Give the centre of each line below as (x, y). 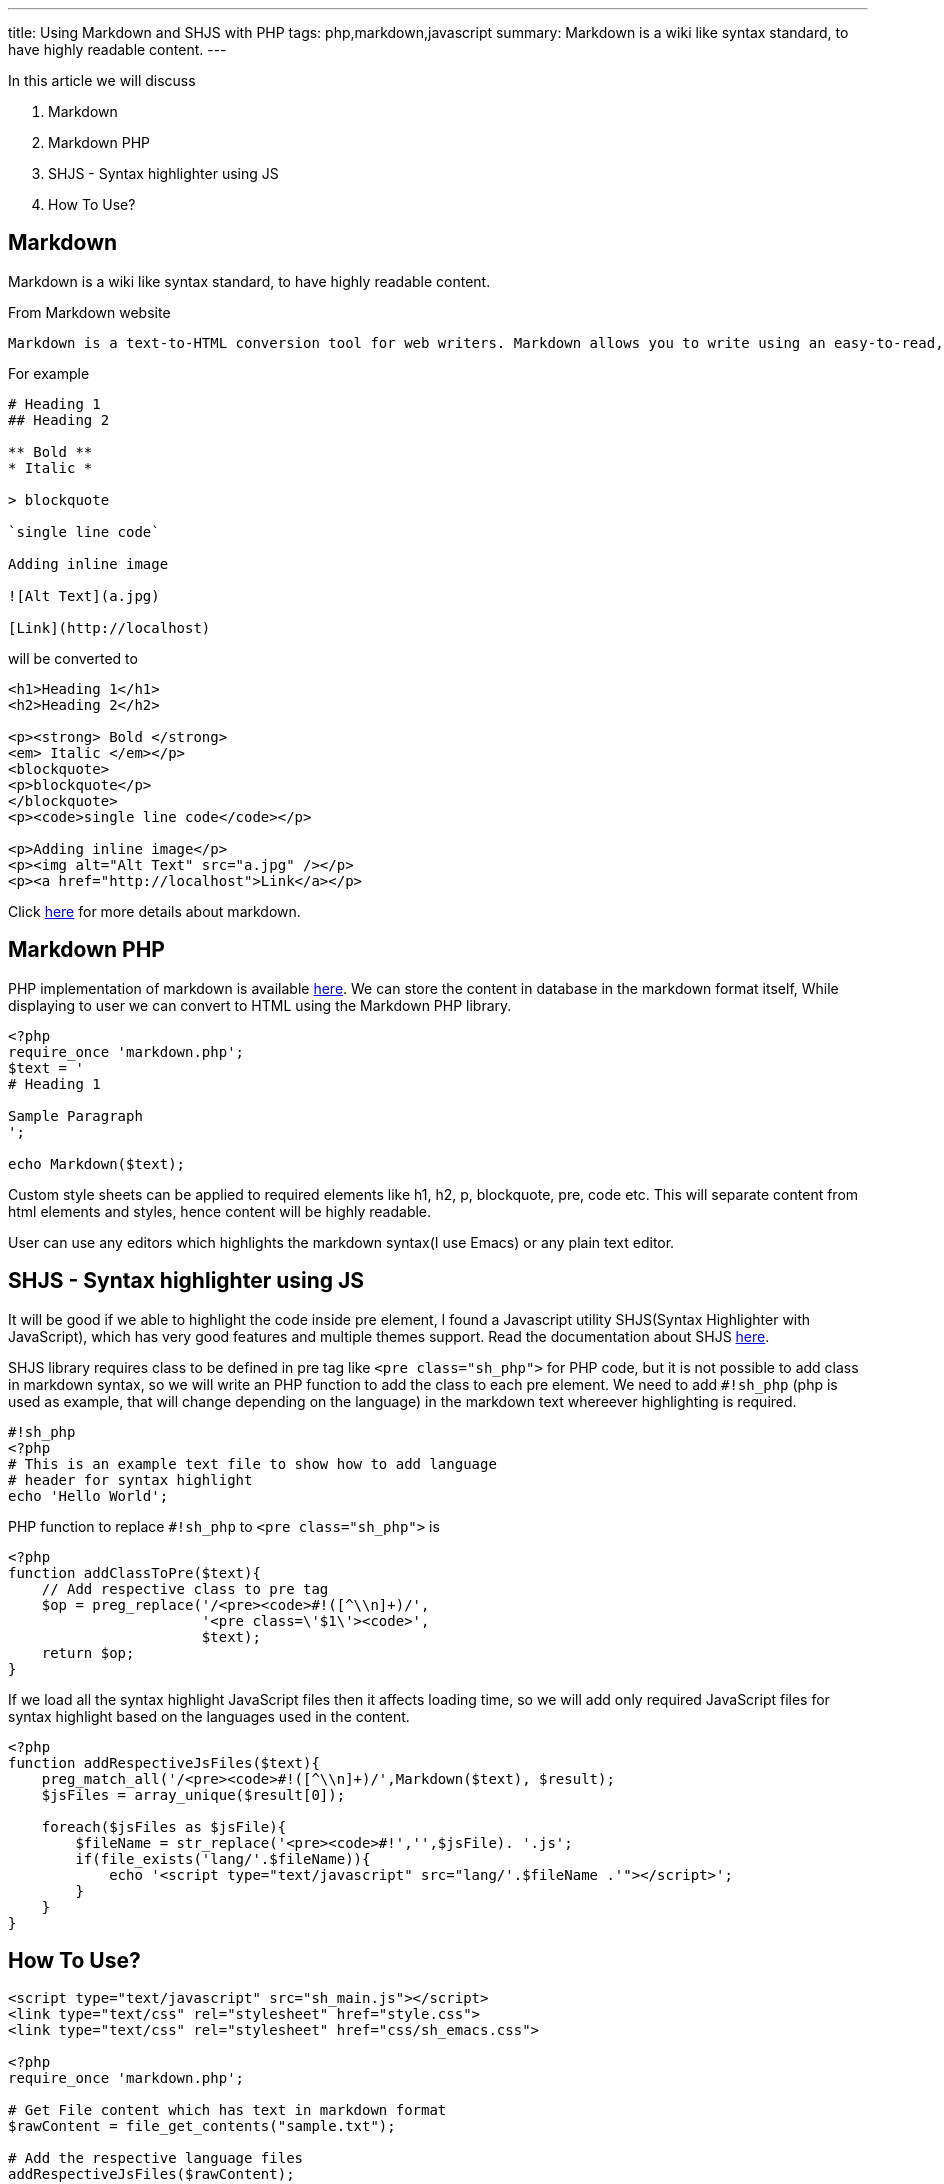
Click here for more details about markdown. (154, 911)
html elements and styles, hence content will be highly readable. (220, 1211)
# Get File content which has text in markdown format (227, 2110)
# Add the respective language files (156, 2158)
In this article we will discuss (102, 80)
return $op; (88, 1652)
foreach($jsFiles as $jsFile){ (164, 1826)
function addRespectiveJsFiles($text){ (164, 1762)
